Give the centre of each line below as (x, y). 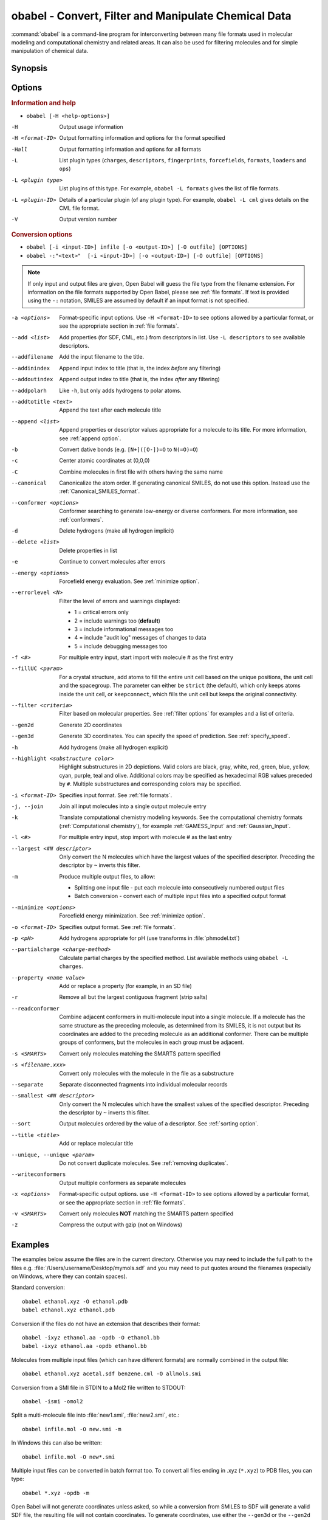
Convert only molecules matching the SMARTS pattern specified (140, 1053)
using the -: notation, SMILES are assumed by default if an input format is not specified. (138, 300)
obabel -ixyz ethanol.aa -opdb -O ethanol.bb (91, 1338)
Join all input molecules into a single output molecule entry (133, 806)
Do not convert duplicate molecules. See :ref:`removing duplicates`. (144, 1163)
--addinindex (31, 368)
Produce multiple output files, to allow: (107, 876)
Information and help (43, 103)
